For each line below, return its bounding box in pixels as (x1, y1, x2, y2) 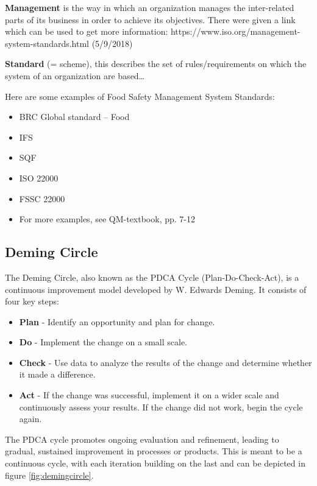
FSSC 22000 (19, 192, 65, 205)
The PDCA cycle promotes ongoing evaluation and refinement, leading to (5, 432, 279, 445)
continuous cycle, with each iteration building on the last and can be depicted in (5, 457, 305, 470)
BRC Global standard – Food (19, 110, 130, 123)
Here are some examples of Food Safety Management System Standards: (5, 90, 275, 102)
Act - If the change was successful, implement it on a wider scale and (19, 389, 279, 401)
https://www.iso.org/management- (170, 25, 301, 38)
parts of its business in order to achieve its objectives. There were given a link (5, 13, 296, 26)
